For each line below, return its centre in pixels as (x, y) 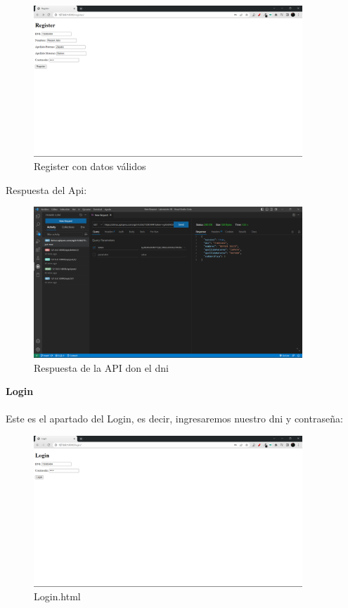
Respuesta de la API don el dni (101, 367)
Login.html (57, 596)
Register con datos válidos (90, 166)
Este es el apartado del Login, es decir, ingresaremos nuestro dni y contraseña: (174, 419)
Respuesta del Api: (46, 189)
